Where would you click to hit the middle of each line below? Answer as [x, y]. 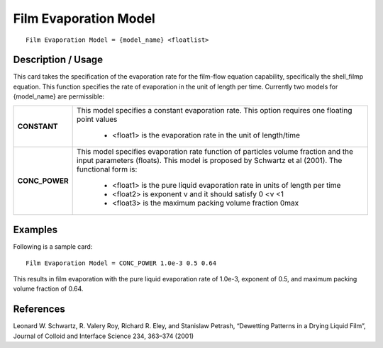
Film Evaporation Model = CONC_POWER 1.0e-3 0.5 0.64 [121, 263]
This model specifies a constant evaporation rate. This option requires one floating [215, 110]
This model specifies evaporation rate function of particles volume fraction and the [215, 151]
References [39, 309]
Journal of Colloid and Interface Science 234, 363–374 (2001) [104, 336]
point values [97, 119]
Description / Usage [58, 60]
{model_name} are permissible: [59, 96]
